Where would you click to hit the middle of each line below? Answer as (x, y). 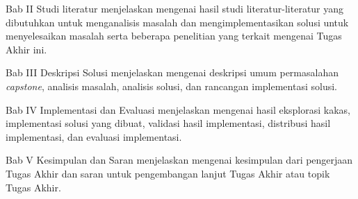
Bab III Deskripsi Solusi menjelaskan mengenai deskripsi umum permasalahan (172, 72)
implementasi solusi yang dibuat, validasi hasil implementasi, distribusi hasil (168, 123)
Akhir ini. (26, 49)
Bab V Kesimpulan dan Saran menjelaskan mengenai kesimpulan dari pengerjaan (179, 160)
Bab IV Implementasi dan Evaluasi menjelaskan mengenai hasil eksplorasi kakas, (178, 109)
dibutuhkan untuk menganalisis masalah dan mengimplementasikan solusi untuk (177, 22)
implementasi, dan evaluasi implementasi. (94, 136)
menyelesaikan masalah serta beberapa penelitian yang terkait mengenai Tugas (174, 36)
